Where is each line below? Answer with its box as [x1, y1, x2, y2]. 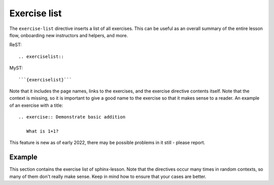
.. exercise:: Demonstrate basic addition [18, 114, 126, 120]
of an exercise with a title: [9, 102, 63, 108]
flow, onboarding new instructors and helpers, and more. [9, 32, 128, 38]
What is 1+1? [26, 128, 59, 134]
